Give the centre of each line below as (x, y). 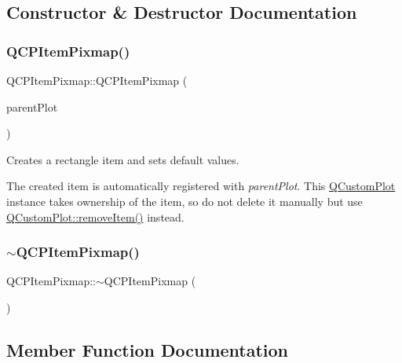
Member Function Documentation (148, 349)
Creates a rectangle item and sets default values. (123, 159)
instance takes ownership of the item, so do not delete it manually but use (185, 201)
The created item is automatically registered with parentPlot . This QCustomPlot (201, 186)
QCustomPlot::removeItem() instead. (95, 216)
